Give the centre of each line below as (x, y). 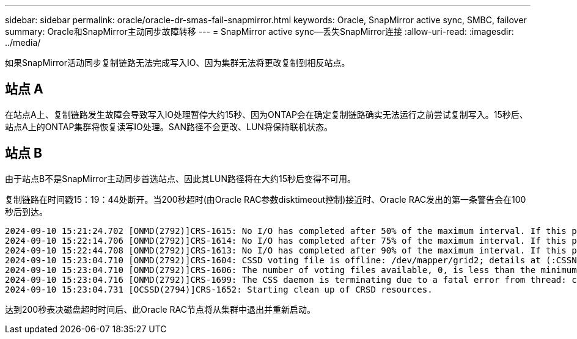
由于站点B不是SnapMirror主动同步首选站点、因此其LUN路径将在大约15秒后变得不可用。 (180, 178)
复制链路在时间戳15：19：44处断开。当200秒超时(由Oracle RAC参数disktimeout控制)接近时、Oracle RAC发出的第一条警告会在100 (266, 199)
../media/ (23, 42)
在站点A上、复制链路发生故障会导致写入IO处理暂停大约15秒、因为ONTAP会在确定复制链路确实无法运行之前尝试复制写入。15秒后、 (266, 114)
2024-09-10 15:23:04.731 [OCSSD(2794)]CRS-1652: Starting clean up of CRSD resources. (219, 289)
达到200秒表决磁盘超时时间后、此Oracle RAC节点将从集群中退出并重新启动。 (160, 309)
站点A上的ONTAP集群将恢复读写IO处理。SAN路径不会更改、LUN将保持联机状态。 (169, 126)
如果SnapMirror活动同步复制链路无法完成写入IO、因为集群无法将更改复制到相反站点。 (178, 63)
